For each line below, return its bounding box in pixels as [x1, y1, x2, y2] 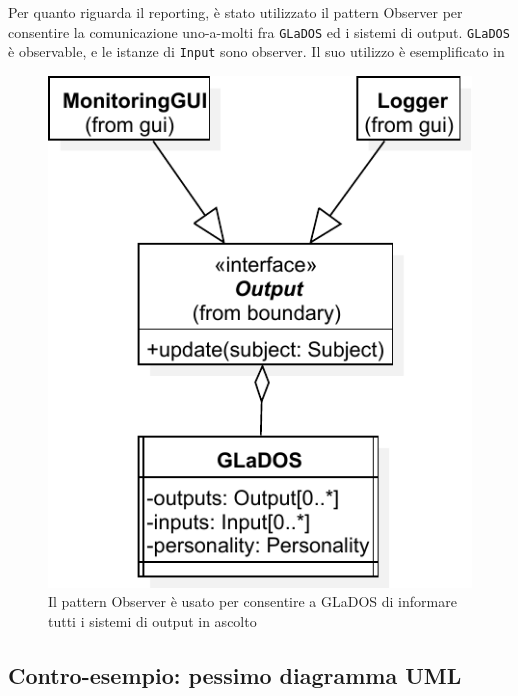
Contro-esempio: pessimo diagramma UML [8, 659, 462, 690]
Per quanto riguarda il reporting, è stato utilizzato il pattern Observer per [8, 2, 463, 22]
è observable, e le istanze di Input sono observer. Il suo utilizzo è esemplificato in [8, 41, 505, 62]
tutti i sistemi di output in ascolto [48, 610, 257, 631]
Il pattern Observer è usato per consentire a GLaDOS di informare [48, 591, 457, 612]
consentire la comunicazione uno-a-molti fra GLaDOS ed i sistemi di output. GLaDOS [8, 21, 510, 42]
